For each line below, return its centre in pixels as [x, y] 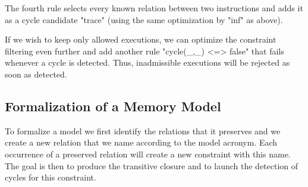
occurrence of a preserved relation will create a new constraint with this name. [148, 154]
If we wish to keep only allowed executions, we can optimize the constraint [141, 39]
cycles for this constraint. [51, 177]
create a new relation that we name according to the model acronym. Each [141, 142]
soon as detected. [36, 74]
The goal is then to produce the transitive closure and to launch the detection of [152, 165]
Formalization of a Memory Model [113, 106]
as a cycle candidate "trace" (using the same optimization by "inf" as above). [144, 19]
